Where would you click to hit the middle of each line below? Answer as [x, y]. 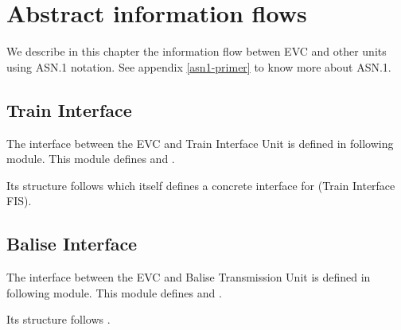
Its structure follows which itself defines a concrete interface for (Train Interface [201, 185]
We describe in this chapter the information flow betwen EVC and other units [197, 51]
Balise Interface [72, 244]
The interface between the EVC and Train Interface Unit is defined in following [200, 143]
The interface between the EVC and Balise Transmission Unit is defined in [189, 277]
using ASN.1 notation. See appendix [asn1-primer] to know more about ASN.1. [199, 66]
